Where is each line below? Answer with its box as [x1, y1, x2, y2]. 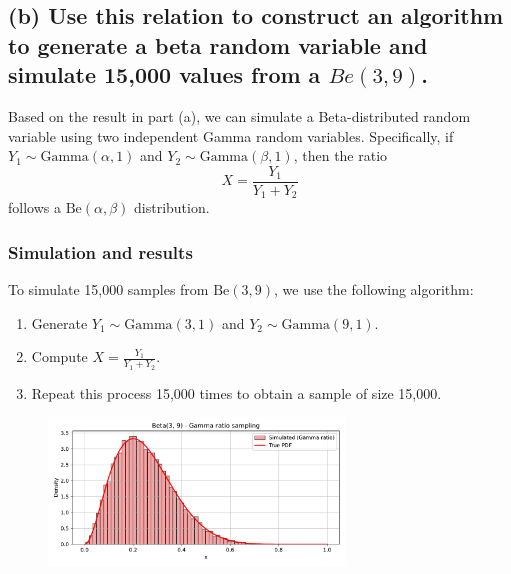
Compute [31, 346, 88, 367]
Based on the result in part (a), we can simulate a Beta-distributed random [8, 105, 471, 126]
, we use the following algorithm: [274, 279, 474, 300]
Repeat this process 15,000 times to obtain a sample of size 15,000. [31, 382, 442, 403]
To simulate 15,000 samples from [8, 279, 209, 300]
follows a [8, 197, 61, 218]
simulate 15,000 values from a [8, 59, 321, 90]
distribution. [134, 197, 210, 218]
